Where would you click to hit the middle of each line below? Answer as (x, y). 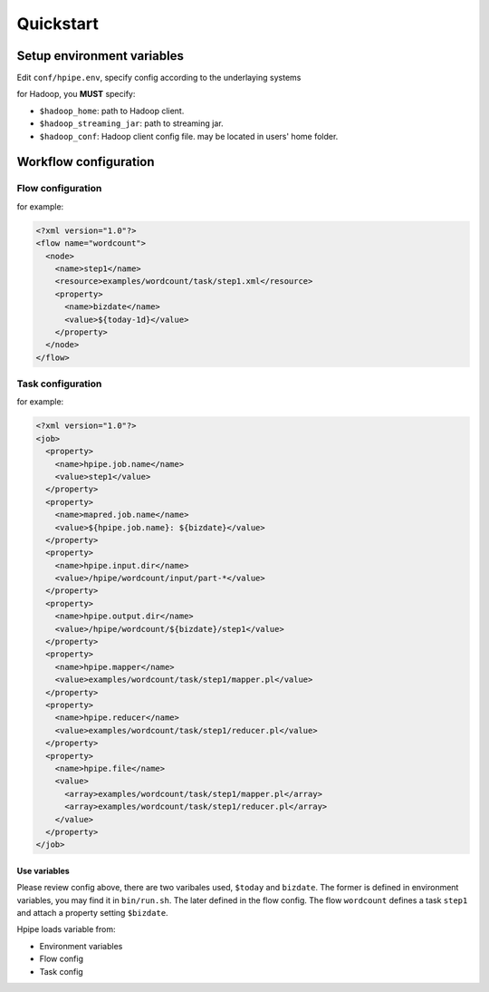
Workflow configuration (86, 162)
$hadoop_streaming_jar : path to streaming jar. (131, 123)
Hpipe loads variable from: (67, 929)
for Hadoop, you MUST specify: (76, 94)
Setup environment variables (101, 56)
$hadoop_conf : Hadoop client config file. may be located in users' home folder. (189, 136)
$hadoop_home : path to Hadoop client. (112, 111)
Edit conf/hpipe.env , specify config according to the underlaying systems (159, 78)
